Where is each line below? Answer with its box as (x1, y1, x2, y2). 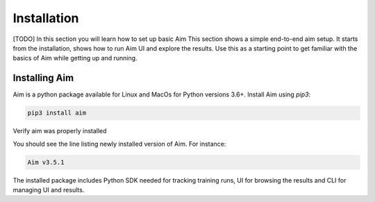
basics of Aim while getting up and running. (12, 54, 138, 62)
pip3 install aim (27, 109, 87, 117)
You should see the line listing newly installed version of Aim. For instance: (12, 140, 226, 148)
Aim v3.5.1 (27, 158, 65, 166)
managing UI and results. (12, 185, 85, 194)
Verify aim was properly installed (12, 127, 107, 135)
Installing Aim (12, 72, 74, 84)
